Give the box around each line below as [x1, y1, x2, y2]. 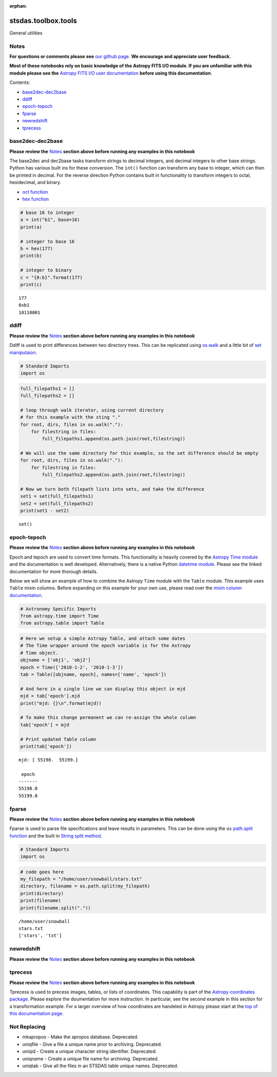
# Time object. [20, 650, 58, 656]
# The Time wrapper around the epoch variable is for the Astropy [20, 643, 191, 648]
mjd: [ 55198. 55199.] [18, 757, 78, 763]
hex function [22, 196, 49, 202]
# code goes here [20, 869, 64, 875]
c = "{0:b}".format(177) [20, 274, 83, 280]
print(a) [20, 224, 43, 230]
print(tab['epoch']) [20, 743, 72, 749]
